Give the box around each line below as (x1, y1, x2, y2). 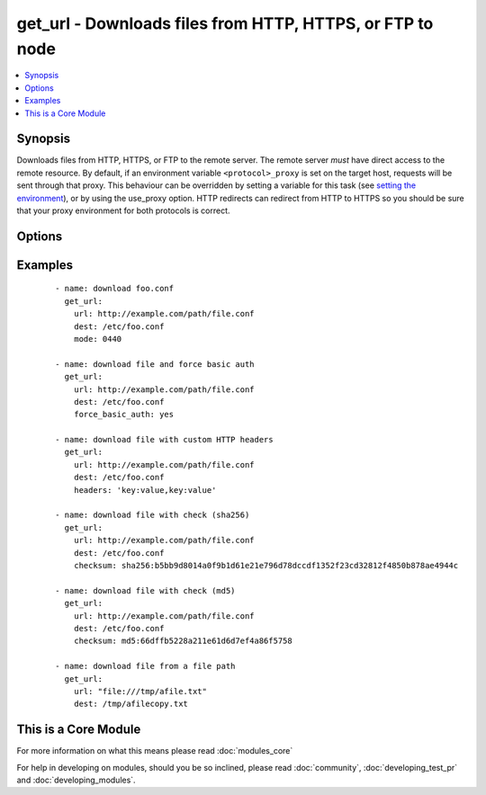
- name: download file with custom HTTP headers (55, 434, 274, 445)
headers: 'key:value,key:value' (73, 485, 217, 495)
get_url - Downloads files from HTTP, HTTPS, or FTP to (16, 13, 434, 33)
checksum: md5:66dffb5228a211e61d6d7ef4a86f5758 (73, 636, 292, 647)
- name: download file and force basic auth (55, 359, 256, 369)
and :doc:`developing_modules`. (16, 774, 136, 785)
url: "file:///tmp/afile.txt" (73, 686, 207, 696)
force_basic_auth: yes (73, 409, 175, 420)
